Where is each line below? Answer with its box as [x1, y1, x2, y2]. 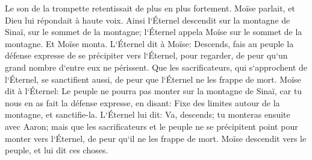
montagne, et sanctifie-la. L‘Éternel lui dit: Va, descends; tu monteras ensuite [5, 108, 290, 121]
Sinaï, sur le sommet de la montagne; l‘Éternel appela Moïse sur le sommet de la [5, 25, 302, 38]
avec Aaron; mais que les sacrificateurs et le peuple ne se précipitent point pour [5, 120, 298, 132]
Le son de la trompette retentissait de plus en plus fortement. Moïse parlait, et [5, 2, 295, 14]
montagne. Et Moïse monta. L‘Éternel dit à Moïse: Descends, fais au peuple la [5, 37, 294, 50]
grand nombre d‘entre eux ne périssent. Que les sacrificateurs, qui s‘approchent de [5, 60, 308, 73]
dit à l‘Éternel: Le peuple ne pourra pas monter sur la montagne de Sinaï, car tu [5, 85, 302, 97]
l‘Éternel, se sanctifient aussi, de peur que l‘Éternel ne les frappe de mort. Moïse [5, 72, 301, 85]
